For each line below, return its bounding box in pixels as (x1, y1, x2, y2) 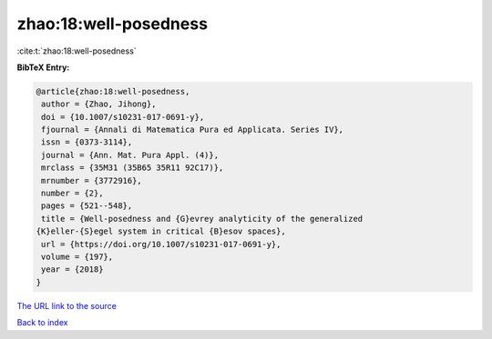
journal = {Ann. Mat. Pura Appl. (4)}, (41, 150, 219, 160)
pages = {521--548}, (41, 201, 133, 211)
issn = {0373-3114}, (41, 137, 133, 147)
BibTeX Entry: (16, 62, 70, 73)
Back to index (16, 317, 68, 328)
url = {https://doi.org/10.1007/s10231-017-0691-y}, (41, 239, 282, 249)
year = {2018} (41, 264, 104, 274)
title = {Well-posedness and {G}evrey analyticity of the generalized (41, 214, 364, 224)
